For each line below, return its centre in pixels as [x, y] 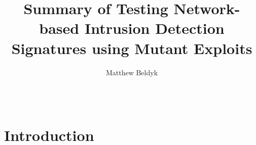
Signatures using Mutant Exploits [132, 48]
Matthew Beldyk [132, 72]
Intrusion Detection [154, 28]
